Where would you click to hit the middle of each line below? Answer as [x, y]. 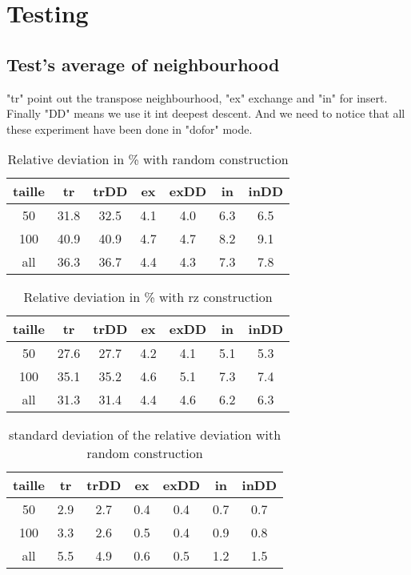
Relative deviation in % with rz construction [148, 297]
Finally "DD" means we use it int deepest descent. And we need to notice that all [206, 113]
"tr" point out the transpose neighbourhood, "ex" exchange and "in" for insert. [197, 97]
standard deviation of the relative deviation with [145, 435]
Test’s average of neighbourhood [143, 64]
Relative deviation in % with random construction [148, 159]
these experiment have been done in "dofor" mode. [130, 129]
